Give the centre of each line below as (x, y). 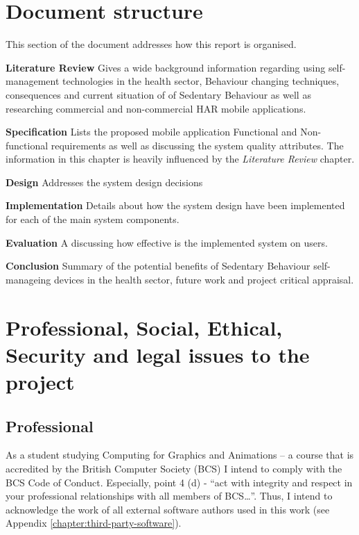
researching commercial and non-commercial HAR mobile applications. (156, 108)
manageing (28, 279)
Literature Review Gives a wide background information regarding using (166, 67)
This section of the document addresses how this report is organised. (151, 44)
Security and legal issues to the (158, 354)
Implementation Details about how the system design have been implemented (175, 205)
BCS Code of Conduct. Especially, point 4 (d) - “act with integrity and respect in (179, 482)
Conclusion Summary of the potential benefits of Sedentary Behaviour (158, 266)
